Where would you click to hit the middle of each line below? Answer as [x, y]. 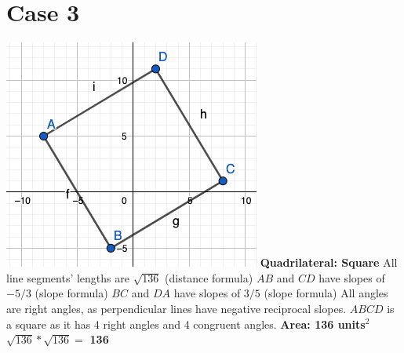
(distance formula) [209, 277]
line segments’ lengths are [68, 277]
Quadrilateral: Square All [329, 262]
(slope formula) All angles [326, 293]
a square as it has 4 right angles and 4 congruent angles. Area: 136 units [186, 324]
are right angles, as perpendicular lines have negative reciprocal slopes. [177, 308]
